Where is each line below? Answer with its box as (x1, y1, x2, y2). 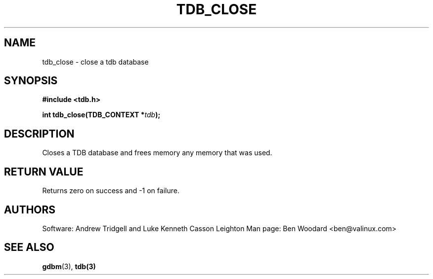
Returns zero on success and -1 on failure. (42, 186, 179, 195)
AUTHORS (4, 203, 56, 216)
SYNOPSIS (4, 74, 58, 87)
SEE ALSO (4, 241, 54, 254)
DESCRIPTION (4, 127, 75, 140)
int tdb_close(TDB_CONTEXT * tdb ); (42, 110, 161, 119)
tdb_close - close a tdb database (42, 57, 149, 66)
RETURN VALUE (4, 165, 84, 178)
